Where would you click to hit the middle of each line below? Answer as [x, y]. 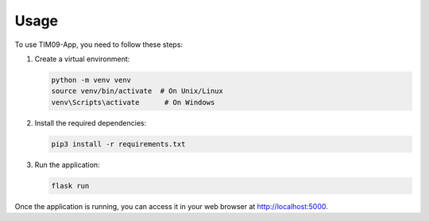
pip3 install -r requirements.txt [118, 144]
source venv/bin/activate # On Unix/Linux [137, 91]
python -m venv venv [91, 80]
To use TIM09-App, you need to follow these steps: [99, 45]
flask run [70, 186]
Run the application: [67, 165]
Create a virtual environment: [82, 59]
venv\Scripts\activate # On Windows [133, 102]
